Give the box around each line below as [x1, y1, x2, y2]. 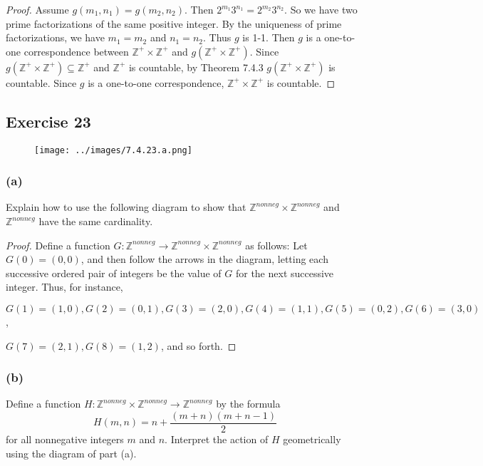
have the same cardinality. [38, 214, 153, 229]
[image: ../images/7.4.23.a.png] [34, 145, 192, 155]
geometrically [283, 432, 341, 447]
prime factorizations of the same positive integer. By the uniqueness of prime [6, 16, 342, 31]
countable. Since [6, 75, 77, 90]
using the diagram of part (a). [6, 445, 137, 460]
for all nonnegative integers [6, 432, 124, 447]
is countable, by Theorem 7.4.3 [128, 59, 264, 74]
